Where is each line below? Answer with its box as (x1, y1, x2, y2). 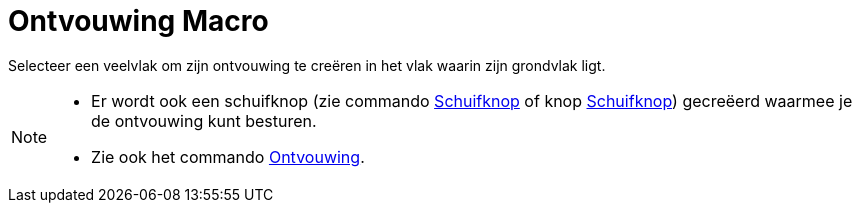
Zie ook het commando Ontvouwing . (91, 146, 365, 167)
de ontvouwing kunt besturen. (91, 110, 317, 131)
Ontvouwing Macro (8, 4, 269, 38)
